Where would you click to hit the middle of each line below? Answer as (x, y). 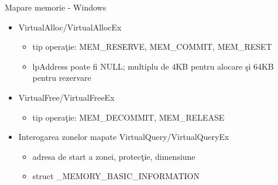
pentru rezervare (62, 78)
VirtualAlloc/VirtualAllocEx (70, 27)
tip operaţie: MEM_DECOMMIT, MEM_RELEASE (128, 117)
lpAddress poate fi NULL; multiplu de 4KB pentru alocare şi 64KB (153, 66)
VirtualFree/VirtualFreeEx (66, 97)
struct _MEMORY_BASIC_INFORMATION (116, 176)
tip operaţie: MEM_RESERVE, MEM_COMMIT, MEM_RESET (152, 47)
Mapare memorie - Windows (56, 7)
